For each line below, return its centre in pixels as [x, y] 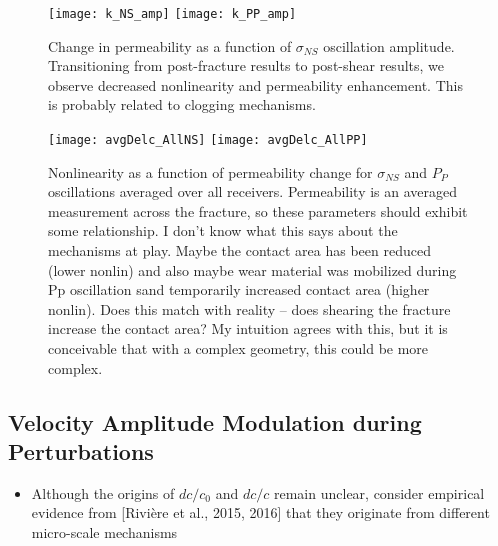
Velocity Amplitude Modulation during [215, 421]
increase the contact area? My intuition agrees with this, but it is [248, 328]
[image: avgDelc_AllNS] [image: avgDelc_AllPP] [208, 140]
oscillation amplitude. [389, 45]
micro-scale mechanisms [104, 532]
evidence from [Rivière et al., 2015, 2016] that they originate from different [260, 512]
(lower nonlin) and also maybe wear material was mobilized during [252, 269]
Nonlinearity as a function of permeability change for [210, 171]
